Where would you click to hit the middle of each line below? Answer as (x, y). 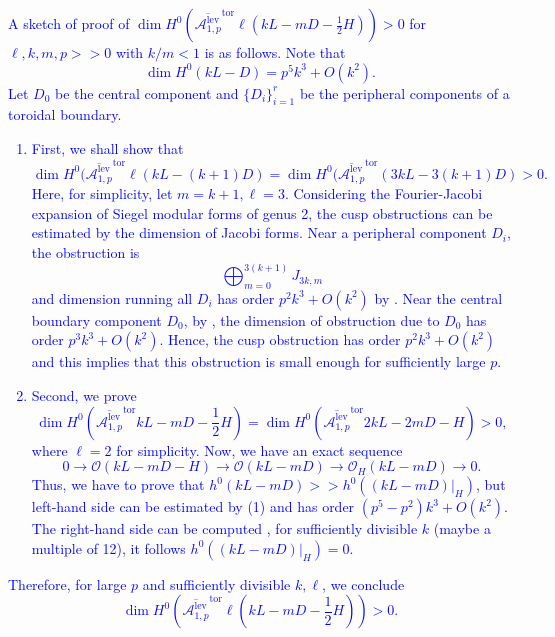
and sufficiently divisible (216, 583)
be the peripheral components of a (404, 92)
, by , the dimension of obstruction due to (311, 319)
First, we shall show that (107, 147)
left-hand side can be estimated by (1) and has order (193, 506)
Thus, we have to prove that (118, 484)
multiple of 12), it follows (108, 547)
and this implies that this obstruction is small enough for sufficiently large (258, 361)
